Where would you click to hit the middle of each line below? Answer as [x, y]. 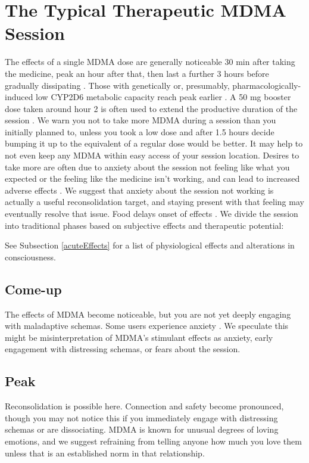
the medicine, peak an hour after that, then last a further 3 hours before [137, 73]
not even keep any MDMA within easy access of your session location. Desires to [152, 155]
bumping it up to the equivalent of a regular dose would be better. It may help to [154, 143]
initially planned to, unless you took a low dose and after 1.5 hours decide [140, 131]
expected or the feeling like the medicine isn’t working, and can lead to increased [152, 178]
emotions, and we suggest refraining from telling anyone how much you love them [153, 441]
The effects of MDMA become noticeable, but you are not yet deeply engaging [148, 314]
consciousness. [30, 257]
